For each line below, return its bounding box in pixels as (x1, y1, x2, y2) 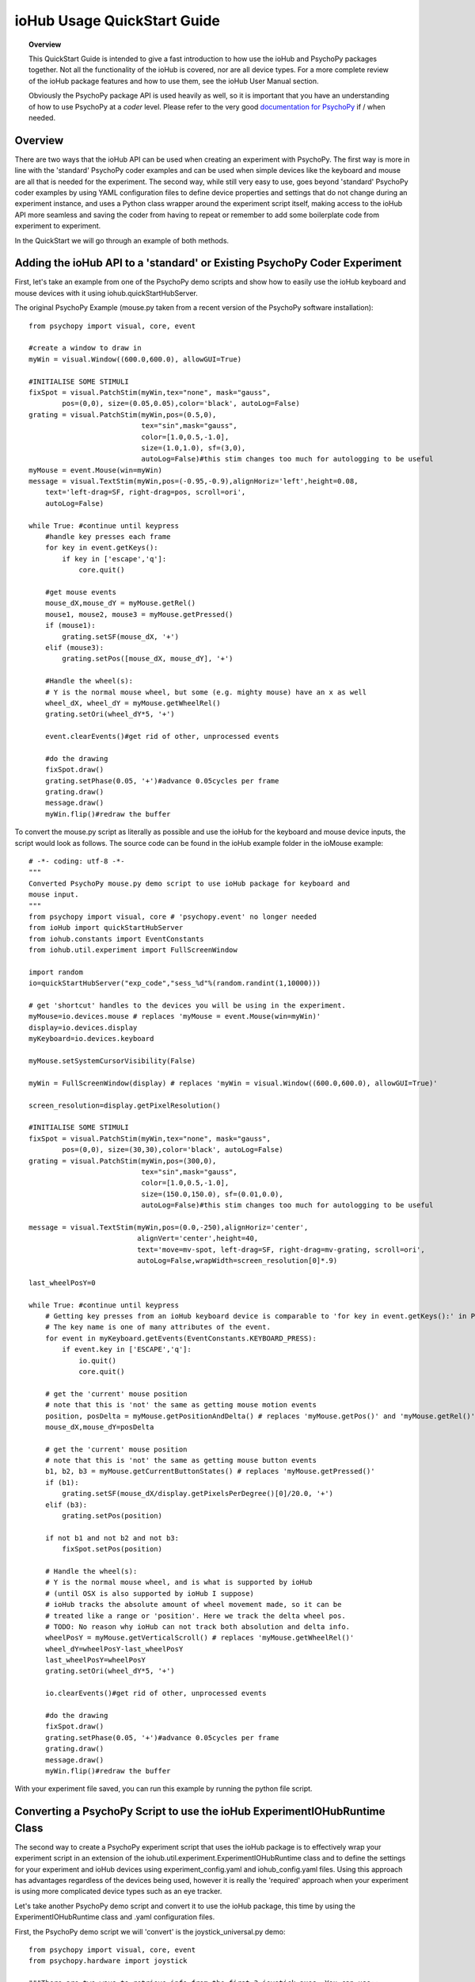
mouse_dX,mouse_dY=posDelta (44, 1422, 154, 1431)
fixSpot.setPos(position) (62, 1544, 162, 1554)
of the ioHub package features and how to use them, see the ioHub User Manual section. (28, 76, 320, 86)
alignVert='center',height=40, (137, 1234, 259, 1243)
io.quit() (78, 1356, 117, 1365)
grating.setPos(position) (62, 1511, 162, 1521)
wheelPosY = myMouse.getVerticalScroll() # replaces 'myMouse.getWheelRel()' (44, 1633, 355, 1643)
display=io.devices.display (28, 1023, 138, 1032)
